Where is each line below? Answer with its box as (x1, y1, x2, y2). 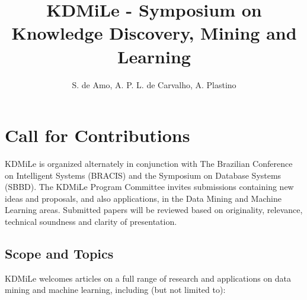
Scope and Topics (5, 244, 114, 262)
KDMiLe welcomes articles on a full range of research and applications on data (5, 272, 292, 284)
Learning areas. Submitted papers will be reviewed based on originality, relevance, (5, 204, 303, 216)
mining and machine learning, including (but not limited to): (5, 283, 226, 296)
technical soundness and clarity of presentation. (5, 215, 177, 227)
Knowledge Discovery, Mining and (11, 21, 297, 45)
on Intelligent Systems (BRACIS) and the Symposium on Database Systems (5, 169, 282, 181)
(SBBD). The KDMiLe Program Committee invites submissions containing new (5, 180, 294, 193)
